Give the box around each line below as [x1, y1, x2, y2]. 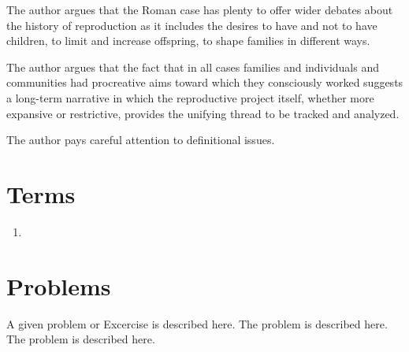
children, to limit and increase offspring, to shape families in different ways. [6, 32, 370, 49]
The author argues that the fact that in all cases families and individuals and [6, 58, 379, 75]
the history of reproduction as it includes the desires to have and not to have [6, 17, 377, 33]
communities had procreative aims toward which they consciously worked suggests [6, 74, 403, 91]
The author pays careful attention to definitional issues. [6, 132, 275, 148]
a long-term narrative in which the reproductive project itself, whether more [6, 89, 374, 106]
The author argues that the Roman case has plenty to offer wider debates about [6, 2, 393, 17]
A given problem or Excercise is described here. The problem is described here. [6, 315, 388, 332]
